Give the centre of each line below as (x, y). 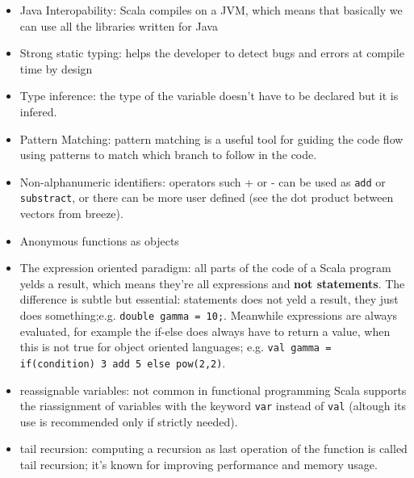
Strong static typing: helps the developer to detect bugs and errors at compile (212, 53)
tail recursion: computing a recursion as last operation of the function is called (213, 449)
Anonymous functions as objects (99, 240)
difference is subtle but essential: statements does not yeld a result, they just (209, 299)
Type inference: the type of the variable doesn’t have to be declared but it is (209, 96)
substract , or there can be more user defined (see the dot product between (207, 197)
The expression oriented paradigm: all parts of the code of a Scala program (205, 268)
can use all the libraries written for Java (119, 25)
